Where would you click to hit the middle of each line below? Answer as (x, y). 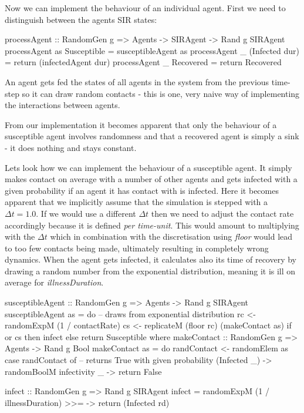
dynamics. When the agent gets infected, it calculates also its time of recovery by (151, 259)
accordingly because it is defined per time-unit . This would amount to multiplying (152, 225)
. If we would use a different (86, 213)
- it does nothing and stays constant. (71, 147)
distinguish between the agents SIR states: (81, 19)
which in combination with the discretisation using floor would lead (171, 236)
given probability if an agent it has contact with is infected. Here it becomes (142, 190)
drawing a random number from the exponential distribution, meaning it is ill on (150, 271)
